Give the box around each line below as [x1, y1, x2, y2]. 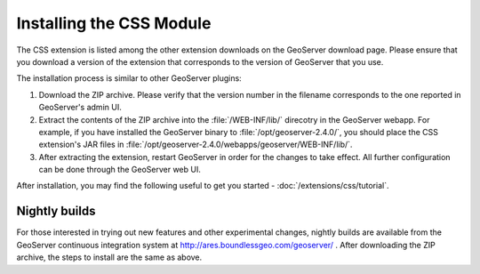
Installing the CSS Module [16, 13, 212, 33]
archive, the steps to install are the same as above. [16, 252, 203, 262]
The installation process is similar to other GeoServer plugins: [16, 73, 242, 84]
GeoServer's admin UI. [38, 102, 122, 113]
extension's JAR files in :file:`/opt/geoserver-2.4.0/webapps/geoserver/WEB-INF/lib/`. [38, 139, 353, 150]
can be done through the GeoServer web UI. [38, 165, 202, 175]
